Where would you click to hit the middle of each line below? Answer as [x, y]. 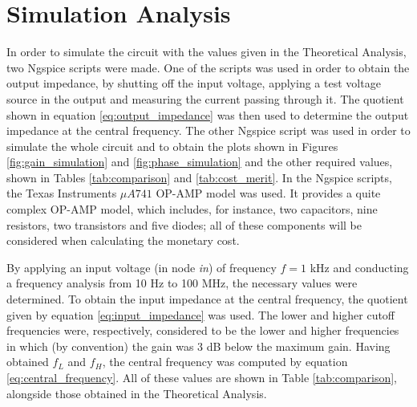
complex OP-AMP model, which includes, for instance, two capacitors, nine [192, 209]
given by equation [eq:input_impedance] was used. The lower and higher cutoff [201, 314]
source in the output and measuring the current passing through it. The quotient [205, 98]
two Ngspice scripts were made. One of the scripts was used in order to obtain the [208, 67]
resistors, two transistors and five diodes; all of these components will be [184, 224]
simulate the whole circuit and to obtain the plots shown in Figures [172, 146]
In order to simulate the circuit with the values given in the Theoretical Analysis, [206, 52]
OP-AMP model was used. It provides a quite [268, 193]
